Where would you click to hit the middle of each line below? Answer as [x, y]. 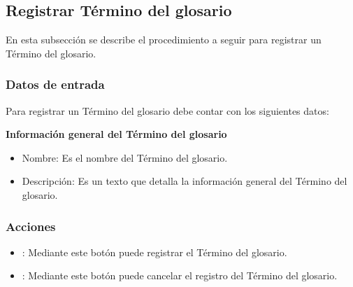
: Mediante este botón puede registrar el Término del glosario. [154, 252]
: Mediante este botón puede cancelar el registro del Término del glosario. [180, 275]
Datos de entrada [55, 84]
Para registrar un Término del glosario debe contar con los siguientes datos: [167, 110]
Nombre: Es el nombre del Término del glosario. [125, 157]
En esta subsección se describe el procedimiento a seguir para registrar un [164, 40]
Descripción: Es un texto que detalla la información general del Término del [185, 181]
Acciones [31, 226]
